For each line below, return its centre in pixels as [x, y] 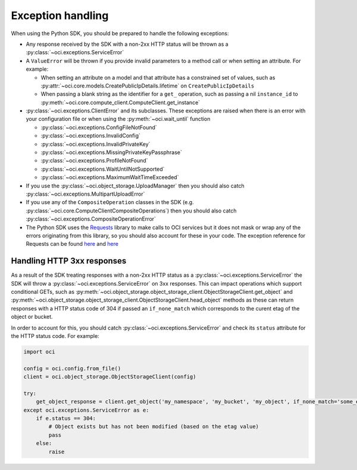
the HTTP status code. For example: [55, 336]
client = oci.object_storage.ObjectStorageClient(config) [110, 377]
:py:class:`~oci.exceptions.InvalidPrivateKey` [95, 144]
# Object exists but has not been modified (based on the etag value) [154, 427]
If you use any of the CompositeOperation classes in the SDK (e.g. [110, 202]
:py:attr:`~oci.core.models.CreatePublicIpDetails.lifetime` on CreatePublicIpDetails [148, 86]
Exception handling [60, 15]
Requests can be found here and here [72, 244]
